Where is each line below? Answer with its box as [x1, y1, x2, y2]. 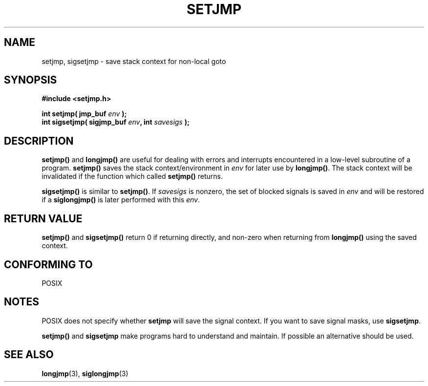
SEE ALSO [4, 348, 54, 361]
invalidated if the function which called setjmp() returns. [42, 172, 223, 181]
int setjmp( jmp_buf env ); [42, 109, 127, 118]
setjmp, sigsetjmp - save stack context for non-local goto [42, 57, 226, 65]
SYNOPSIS [4, 74, 57, 86]
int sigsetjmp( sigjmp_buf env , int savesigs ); [42, 118, 190, 127]
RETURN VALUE [4, 212, 83, 225]
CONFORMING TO [4, 258, 93, 271]
